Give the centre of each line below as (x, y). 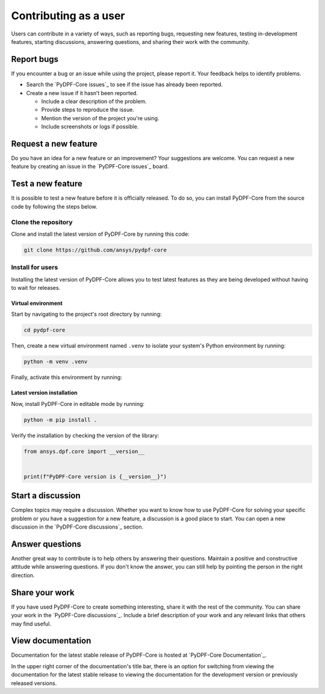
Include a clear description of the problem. (94, 102)
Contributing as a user (68, 16)
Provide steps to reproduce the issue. (88, 110)
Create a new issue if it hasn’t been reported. (82, 93)
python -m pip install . (60, 420)
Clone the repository (42, 222)
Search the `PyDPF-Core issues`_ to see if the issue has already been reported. (124, 85)
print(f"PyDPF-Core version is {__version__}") (95, 476)
